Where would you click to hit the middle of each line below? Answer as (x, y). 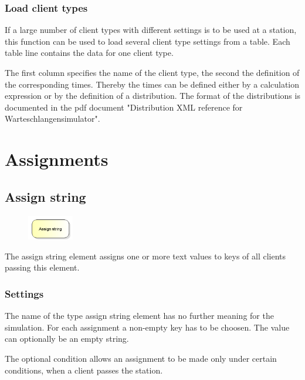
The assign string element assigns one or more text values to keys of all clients (145, 256)
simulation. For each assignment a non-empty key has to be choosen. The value (147, 327)
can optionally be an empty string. (67, 339)
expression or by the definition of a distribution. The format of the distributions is (152, 96)
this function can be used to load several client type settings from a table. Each (148, 41)
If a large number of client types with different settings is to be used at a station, (151, 30)
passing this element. (42, 267)
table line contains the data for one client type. (89, 53)
